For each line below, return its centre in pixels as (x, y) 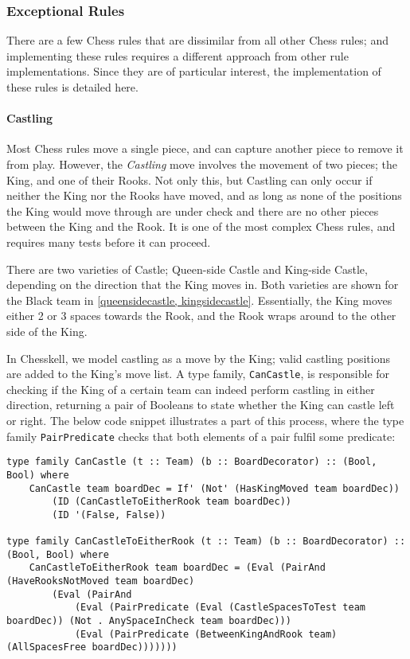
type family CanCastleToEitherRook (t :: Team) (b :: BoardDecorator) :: (206, 542)
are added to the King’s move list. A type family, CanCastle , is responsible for (198, 374)
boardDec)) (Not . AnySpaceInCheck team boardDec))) (149, 621)
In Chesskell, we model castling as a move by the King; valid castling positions (198, 358)
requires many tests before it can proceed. (109, 242)
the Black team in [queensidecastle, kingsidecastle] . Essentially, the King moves (199, 300)
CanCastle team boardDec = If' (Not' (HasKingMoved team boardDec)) (214, 488)
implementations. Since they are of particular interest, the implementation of (194, 71)
